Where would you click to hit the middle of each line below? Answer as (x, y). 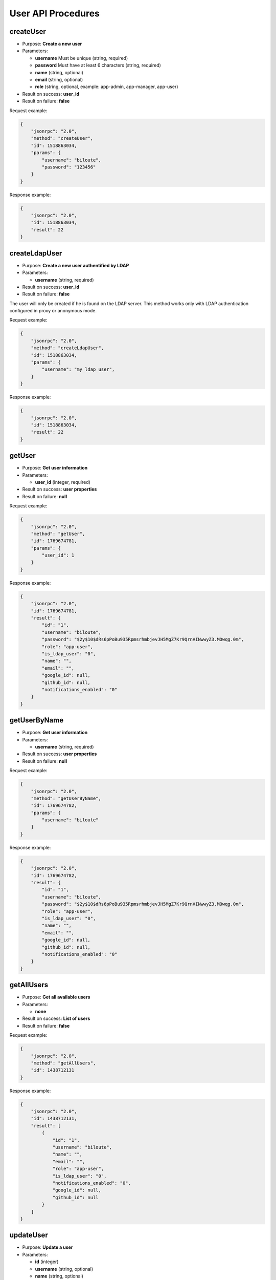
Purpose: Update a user (48, 1247)
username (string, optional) (64, 1269)
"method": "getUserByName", (66, 798)
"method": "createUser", (62, 138)
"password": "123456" (69, 167)
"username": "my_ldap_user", (78, 369)
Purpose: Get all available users (56, 997)
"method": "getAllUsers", (63, 1063)
